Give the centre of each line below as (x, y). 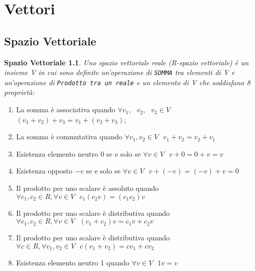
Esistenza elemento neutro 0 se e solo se (78, 153)
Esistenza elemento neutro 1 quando (73, 262)
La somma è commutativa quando (69, 137)
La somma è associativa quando (66, 109)
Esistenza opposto (44, 171)
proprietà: (19, 92)
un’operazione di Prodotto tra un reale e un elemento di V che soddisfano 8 (127, 82)
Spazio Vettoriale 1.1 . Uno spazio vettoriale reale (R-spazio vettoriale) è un (126, 62)
